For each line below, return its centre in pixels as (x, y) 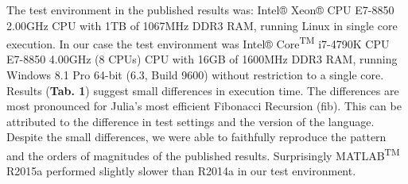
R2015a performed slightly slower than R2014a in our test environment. (181, 171)
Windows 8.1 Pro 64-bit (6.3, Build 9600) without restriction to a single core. (195, 75)
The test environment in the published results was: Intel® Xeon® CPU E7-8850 (200, 10)
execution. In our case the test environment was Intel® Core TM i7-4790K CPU (198, 42)
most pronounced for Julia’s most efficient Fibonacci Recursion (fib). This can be (204, 106)
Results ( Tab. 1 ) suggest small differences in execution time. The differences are (203, 90)
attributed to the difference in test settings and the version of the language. (190, 121)
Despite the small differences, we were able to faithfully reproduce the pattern (196, 137)
